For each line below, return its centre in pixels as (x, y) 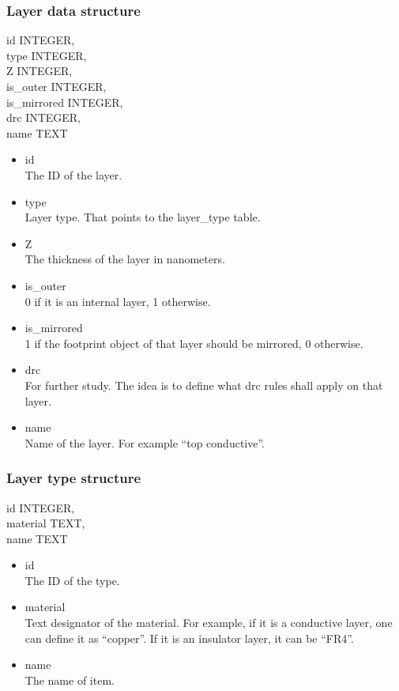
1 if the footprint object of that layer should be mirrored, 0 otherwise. (194, 343)
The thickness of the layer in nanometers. (125, 259)
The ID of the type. (72, 580)
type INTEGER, (47, 55)
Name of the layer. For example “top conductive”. (145, 442)
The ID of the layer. (73, 174)
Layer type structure (74, 478)
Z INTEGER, (40, 71)
